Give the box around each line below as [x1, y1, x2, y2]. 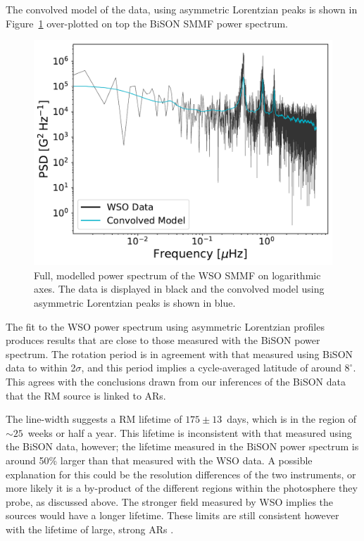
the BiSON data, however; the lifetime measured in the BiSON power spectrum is [6, 439, 359, 454]
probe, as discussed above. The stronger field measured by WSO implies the [6, 494, 334, 509]
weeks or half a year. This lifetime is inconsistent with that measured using [27, 425, 352, 440]
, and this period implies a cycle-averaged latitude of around [81, 360, 341, 375]
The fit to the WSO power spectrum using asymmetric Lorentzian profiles [6, 319, 325, 333]
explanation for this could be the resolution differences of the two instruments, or [6, 466, 356, 481]
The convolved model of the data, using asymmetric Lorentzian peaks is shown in [6, 2, 358, 16]
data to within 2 [6, 360, 76, 375]
